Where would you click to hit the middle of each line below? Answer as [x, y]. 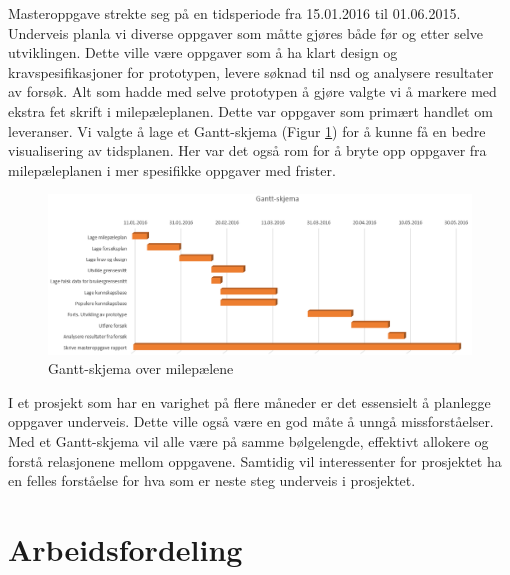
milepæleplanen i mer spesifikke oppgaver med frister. [172, 169]
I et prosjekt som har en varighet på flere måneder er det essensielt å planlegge [249, 401]
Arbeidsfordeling [125, 548]
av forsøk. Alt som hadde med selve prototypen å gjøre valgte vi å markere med [252, 91]
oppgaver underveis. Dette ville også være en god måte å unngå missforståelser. [251, 421]
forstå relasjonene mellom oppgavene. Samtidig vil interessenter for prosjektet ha [255, 460]
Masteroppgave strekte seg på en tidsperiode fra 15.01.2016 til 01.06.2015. [234, 13]
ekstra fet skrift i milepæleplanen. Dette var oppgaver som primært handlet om [250, 110]
